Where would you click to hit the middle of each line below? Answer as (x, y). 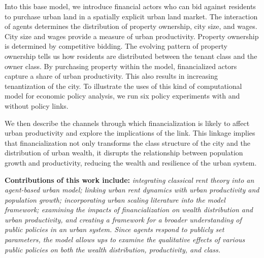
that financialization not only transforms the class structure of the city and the (127, 142)
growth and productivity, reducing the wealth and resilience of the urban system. (131, 162)
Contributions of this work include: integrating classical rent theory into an (129, 180)
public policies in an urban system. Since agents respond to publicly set (114, 229)
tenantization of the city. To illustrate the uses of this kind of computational (123, 86)
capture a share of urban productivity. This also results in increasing (111, 76)
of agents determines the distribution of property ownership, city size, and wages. (131, 26)
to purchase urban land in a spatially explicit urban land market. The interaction (131, 16)
